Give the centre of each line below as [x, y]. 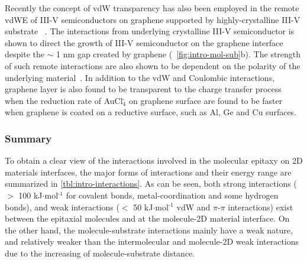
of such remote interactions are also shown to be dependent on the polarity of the [153, 65]
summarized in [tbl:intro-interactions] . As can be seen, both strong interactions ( [151, 184]
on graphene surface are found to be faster [206, 100]
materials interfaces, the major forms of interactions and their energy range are [148, 172]
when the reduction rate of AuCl [64, 100]
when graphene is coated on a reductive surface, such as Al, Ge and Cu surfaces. [151, 112]
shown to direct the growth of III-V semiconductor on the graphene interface [144, 42]
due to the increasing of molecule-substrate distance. [100, 253]
